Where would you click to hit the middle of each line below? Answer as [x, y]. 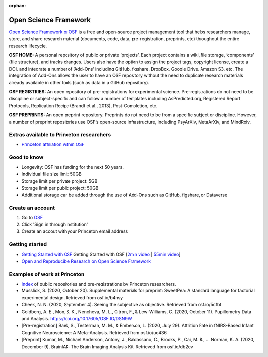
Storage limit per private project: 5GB [60, 181]
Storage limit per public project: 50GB [60, 188]
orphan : [18, 6]
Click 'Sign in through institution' [55, 224]
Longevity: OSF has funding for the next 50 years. [73, 167]
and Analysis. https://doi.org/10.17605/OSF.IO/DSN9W [77, 318]
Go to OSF [32, 217]
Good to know [26, 157]
